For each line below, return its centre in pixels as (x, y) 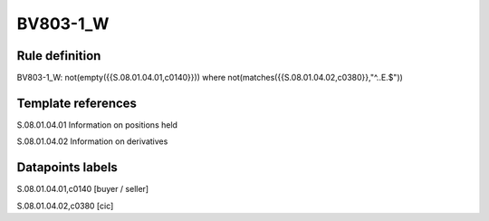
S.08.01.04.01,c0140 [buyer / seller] (83, 189)
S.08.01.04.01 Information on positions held (97, 125)
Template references (77, 103)
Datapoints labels (67, 168)
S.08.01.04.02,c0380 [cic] (65, 206)
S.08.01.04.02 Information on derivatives (92, 141)
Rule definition (59, 56)
